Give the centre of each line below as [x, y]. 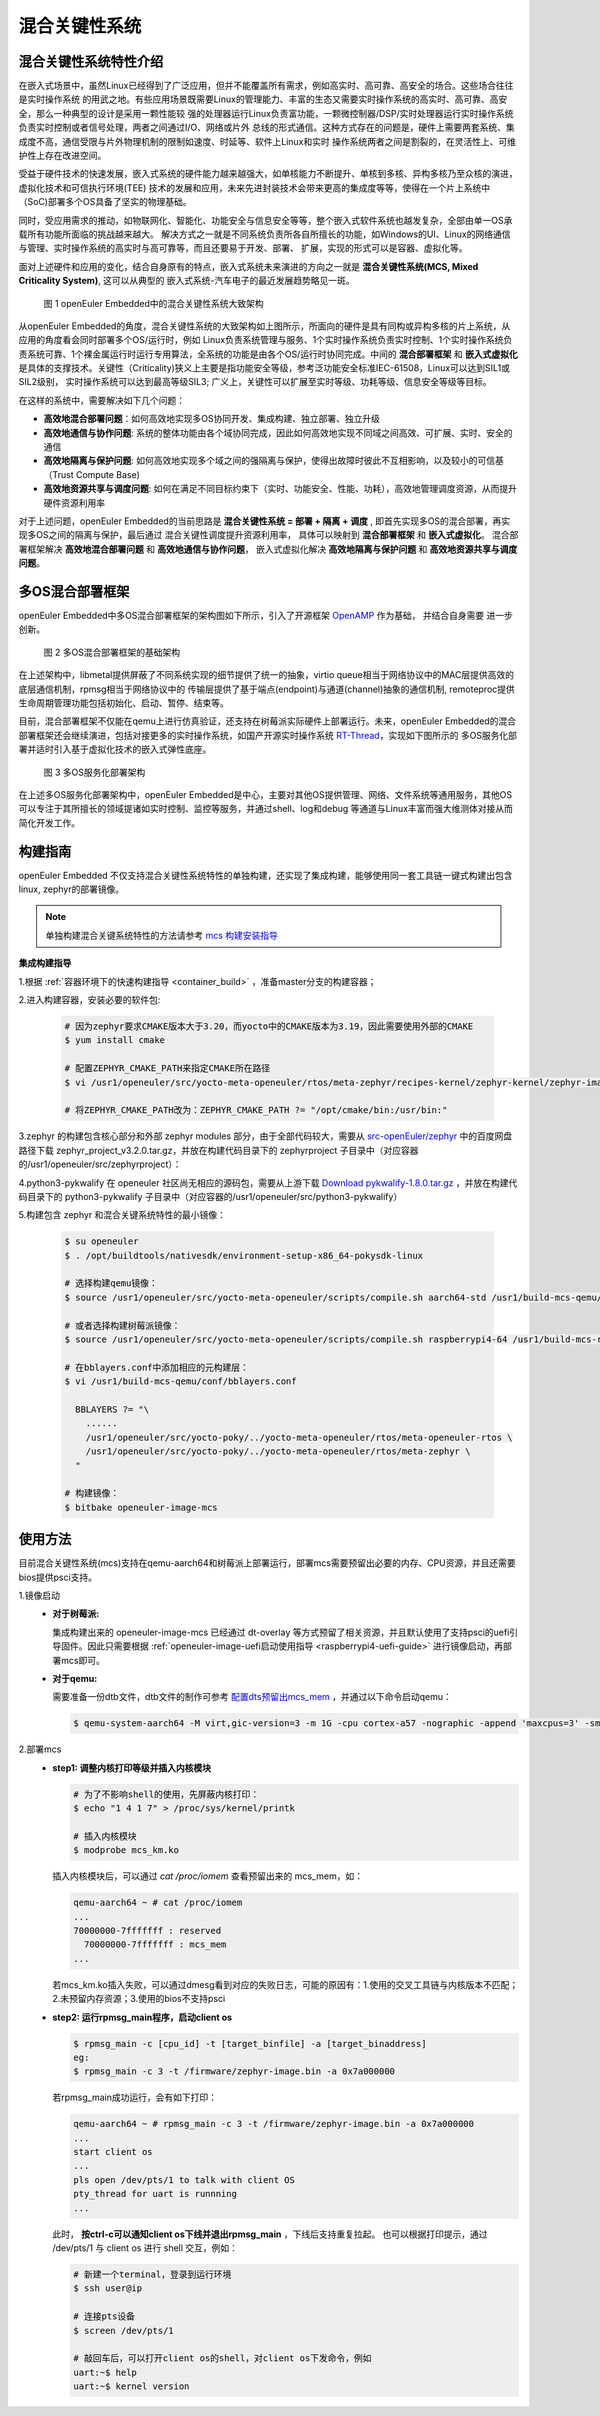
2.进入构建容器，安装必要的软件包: [89, 1000]
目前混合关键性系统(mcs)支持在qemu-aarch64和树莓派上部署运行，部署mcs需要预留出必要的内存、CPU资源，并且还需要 [267, 1563]
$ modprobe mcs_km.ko [126, 1850]
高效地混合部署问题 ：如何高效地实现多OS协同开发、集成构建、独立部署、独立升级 [211, 419]
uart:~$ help [105, 2372]
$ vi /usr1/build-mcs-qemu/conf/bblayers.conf [180, 1381]
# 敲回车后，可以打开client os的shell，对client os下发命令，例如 [222, 2358]
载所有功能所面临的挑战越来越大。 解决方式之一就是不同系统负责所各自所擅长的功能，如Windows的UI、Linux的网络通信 [264, 234]
